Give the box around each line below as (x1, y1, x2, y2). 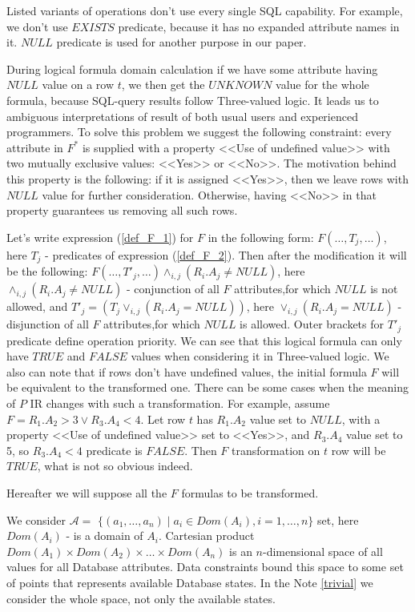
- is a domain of (66, 527, 143, 544)
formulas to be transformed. (181, 484, 319, 501)
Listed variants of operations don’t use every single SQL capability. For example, (6, 2, 403, 18)
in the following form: (207, 228, 314, 245)
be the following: (6, 263, 88, 280)
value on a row (42, 76, 115, 93)
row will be (331, 441, 386, 458)
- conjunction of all (126, 280, 220, 297)
